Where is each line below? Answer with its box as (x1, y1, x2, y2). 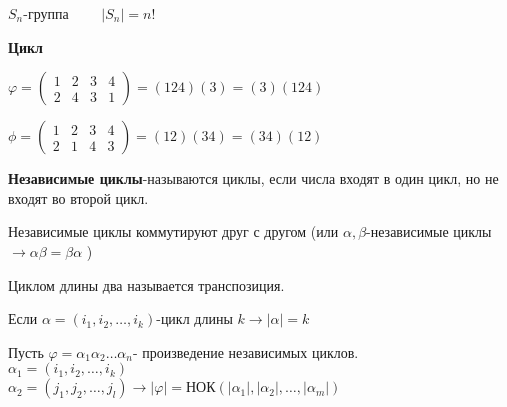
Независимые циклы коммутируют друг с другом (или (8, 221, 339, 242)
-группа (23, 3, 69, 23)
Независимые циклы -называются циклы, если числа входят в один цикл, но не (8, 168, 499, 189)
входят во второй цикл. (8, 187, 149, 208)
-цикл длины (156, 308, 233, 329)
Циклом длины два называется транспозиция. (8, 274, 285, 295)
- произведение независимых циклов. (132, 341, 359, 362)
